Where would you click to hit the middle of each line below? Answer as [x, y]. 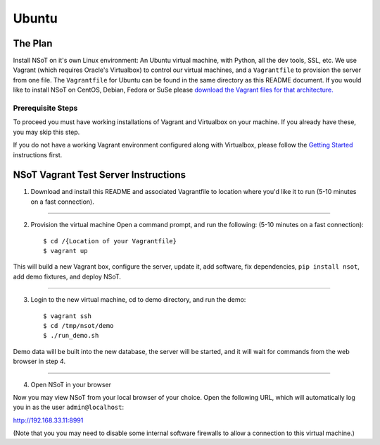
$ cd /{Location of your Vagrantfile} [110, 241]
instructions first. [38, 154]
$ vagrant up [65, 251]
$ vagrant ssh [67, 316]
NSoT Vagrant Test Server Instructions [100, 175]
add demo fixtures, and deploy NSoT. [67, 276]
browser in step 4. [39, 361]
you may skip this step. [46, 132]
